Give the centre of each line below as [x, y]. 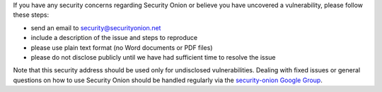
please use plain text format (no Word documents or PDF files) [122, 47]
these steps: [31, 15]
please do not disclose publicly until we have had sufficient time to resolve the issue [153, 57]
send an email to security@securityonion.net [96, 27]
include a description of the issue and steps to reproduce [114, 38]
